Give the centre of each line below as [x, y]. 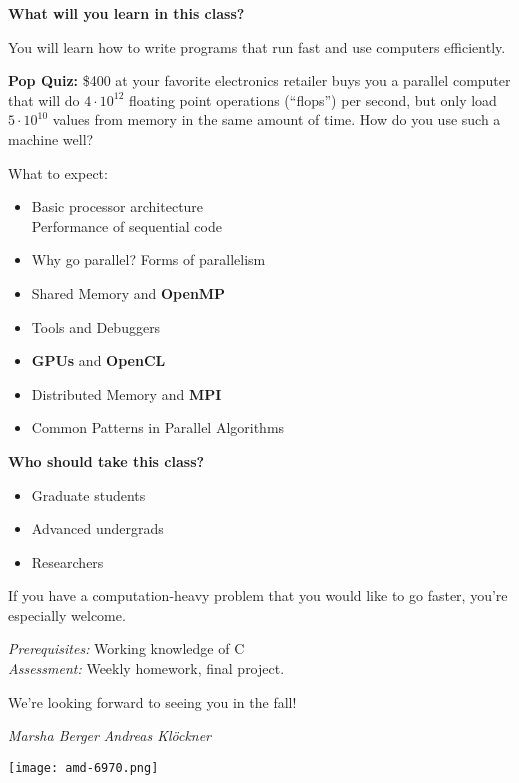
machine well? [51, 138]
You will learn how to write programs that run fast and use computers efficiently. [257, 46]
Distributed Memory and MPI [126, 393]
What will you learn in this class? [126, 13]
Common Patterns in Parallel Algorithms [158, 427]
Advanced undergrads [97, 528]
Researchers [67, 561]
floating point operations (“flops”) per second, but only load [313, 99]
